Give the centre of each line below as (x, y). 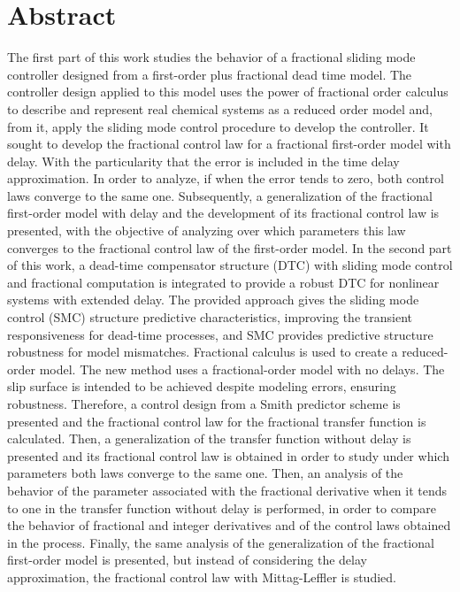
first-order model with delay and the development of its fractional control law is (223, 213)
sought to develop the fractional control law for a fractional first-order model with (229, 144)
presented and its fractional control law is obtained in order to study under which (228, 455)
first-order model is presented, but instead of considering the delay (187, 560)
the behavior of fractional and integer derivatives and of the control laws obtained (229, 525)
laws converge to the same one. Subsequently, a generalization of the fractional (220, 195)
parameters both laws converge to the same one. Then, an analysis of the (205, 473)
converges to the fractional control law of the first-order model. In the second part (230, 247)
